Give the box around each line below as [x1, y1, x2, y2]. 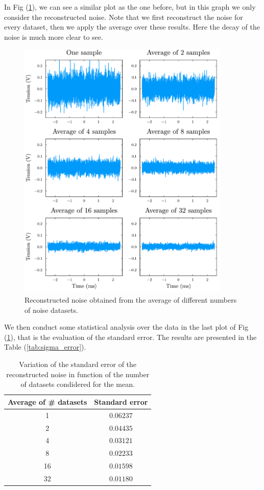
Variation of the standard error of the [19, 359, 137, 370]
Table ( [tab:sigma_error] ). [4, 341, 86, 352]
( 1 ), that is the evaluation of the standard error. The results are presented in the [4, 331, 257, 342]
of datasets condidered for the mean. [20, 379, 135, 389]
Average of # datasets [8, 396, 87, 407]
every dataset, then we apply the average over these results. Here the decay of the [4, 21, 260, 32]
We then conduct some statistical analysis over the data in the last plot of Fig [4, 322, 249, 332]
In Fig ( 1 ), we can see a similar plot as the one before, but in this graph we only [4, 2, 256, 12]
